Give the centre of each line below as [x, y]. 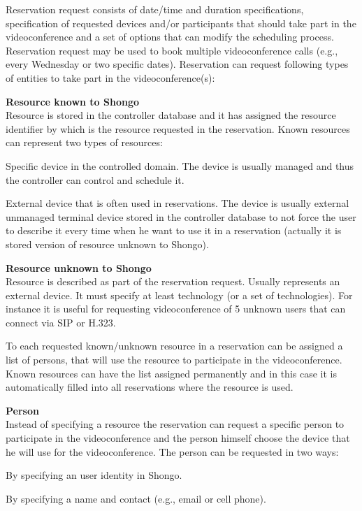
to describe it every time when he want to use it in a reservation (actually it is [174, 230]
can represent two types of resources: [84, 142]
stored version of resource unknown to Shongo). [107, 244]
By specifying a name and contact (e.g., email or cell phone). [136, 498]
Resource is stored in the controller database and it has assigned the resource [171, 115]
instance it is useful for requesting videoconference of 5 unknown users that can [176, 309]
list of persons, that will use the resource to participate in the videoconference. [174, 360]
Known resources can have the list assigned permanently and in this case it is [171, 373]
